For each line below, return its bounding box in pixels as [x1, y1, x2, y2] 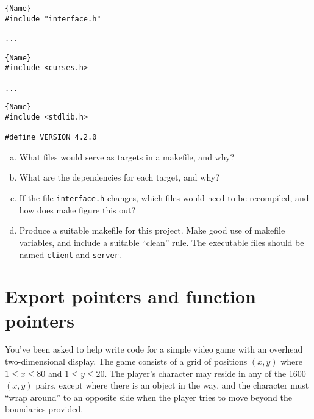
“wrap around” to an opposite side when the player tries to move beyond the [5, 390, 292, 403]
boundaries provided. [5, 403, 84, 415]
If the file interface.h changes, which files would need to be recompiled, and [19, 192, 309, 204]
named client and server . [19, 248, 121, 260]
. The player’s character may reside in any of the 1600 [104, 367, 306, 379]
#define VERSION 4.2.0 [5, 133, 97, 142]
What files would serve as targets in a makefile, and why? [19, 150, 235, 163]
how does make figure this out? [19, 203, 136, 216]
